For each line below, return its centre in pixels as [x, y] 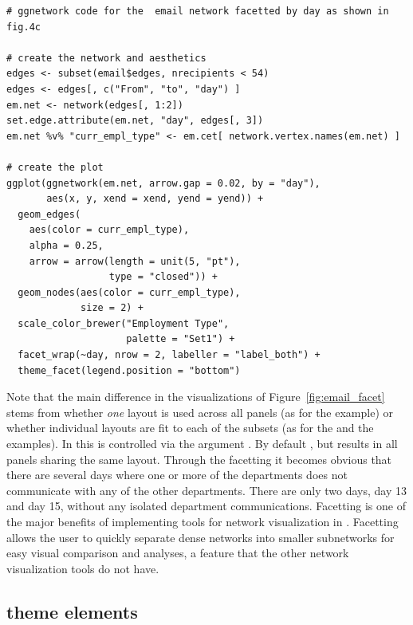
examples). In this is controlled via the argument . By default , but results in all [202, 444]
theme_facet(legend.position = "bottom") [129, 370]
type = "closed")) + [163, 277]
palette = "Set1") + [181, 339]
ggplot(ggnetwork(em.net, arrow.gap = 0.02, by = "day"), [163, 183]
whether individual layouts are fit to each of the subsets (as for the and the [190, 428]
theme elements [72, 611]
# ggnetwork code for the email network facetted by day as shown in [198, 11]
